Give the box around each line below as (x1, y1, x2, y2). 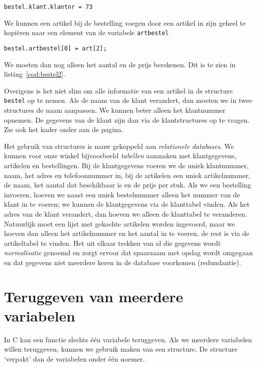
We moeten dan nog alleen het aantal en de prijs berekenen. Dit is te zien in (4, 59, 236, 69)
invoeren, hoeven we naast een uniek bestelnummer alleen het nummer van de (4, 189, 240, 199)
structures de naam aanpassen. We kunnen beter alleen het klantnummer (4, 105, 226, 115)
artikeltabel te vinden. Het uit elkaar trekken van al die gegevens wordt (4, 237, 221, 248)
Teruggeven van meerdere (4, 286, 183, 306)
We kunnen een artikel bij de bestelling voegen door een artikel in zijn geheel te (4, 17, 246, 28)
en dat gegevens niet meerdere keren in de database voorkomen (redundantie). (4, 257, 241, 267)
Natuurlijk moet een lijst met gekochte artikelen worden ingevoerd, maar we (4, 218, 235, 229)
